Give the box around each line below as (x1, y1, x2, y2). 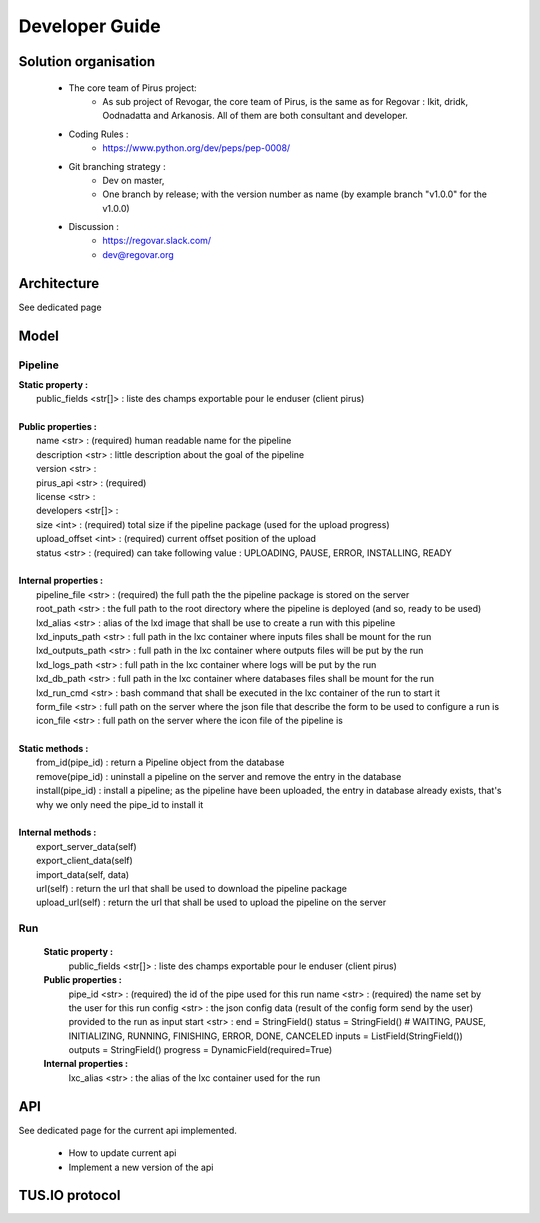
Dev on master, (102, 174, 165, 186)
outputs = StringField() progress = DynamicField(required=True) (68, 1044, 333, 1056)
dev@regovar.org (102, 248, 174, 260)
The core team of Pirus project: (68, 81, 197, 94)
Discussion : (68, 221, 119, 233)
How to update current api (68, 1147, 177, 1159)
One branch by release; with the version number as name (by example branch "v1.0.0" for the (102, 188, 487, 200)
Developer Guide (18, 15, 161, 37)
